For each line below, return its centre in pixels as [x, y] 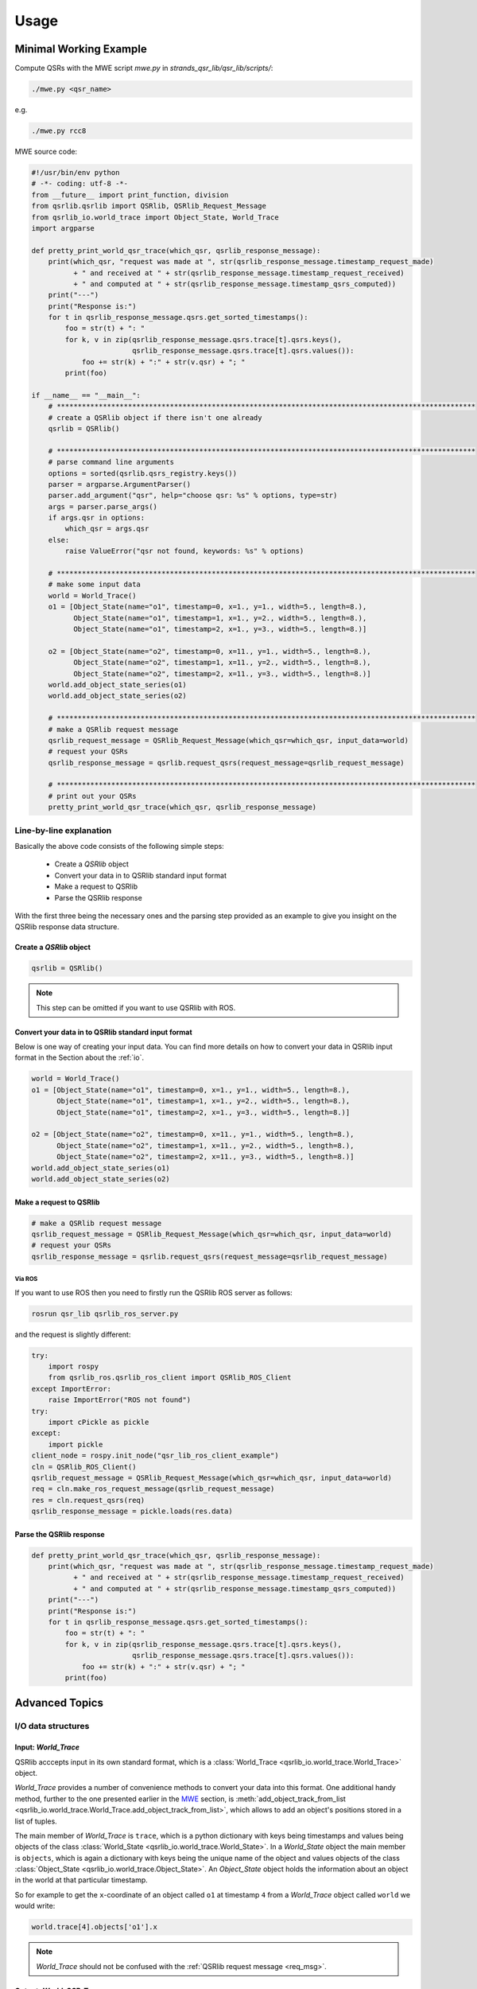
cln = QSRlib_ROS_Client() [84, 1467]
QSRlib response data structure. [67, 927]
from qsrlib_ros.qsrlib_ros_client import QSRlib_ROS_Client [170, 1378]
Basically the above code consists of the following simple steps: [119, 846]
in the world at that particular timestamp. [81, 1880]
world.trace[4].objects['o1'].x [95, 1927]
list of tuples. [36, 1821]
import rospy [74, 1367]
